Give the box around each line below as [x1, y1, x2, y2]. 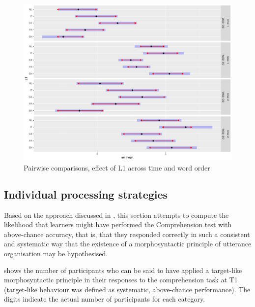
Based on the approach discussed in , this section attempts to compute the [4, 209, 229, 220]
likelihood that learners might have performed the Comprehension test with [4, 219, 232, 230]
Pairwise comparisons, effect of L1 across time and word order [24, 162, 210, 172]
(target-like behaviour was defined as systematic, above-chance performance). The [4, 284, 251, 294]
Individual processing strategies [4, 186, 168, 202]
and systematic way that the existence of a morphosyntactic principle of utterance [4, 239, 252, 249]
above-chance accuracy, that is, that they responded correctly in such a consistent [4, 229, 250, 239]
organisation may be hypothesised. [4, 248, 108, 259]
